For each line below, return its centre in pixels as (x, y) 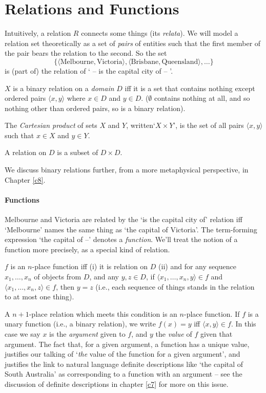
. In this (243, 324)
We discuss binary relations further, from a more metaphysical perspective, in (127, 170)
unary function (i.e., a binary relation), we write (80, 324)
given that (216, 333)
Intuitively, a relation (38, 33)
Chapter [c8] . (25, 179)
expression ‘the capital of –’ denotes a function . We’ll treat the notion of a (121, 239)
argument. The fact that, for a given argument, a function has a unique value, (127, 344)
